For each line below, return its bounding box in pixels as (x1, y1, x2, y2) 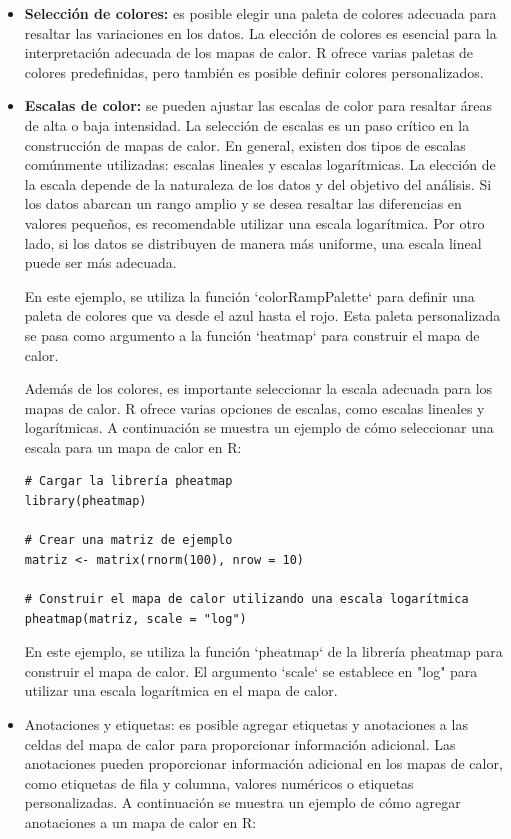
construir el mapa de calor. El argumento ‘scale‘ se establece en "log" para (24, 660, 478, 681)
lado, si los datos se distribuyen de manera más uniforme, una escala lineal (24, 232, 482, 253)
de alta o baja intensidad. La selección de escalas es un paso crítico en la (24, 114, 470, 135)
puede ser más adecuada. (24, 252, 177, 273)
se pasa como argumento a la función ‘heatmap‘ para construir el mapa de (24, 324, 480, 345)
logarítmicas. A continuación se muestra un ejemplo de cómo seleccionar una (24, 417, 494, 438)
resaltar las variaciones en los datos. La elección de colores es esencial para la (24, 22, 497, 43)
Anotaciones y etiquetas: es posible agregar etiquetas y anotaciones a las (24, 714, 468, 734)
